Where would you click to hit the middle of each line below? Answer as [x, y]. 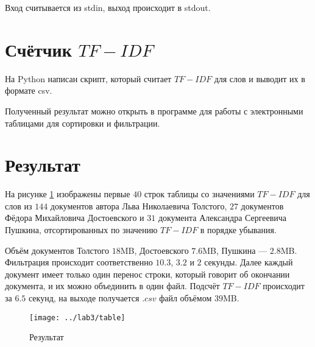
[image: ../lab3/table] [77, 317]
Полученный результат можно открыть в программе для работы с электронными [154, 110]
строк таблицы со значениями [199, 194]
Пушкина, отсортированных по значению [81, 230]
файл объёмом [186, 297]
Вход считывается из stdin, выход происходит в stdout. [108, 7]
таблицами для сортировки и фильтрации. [83, 123]
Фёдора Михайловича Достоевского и [75, 218]
